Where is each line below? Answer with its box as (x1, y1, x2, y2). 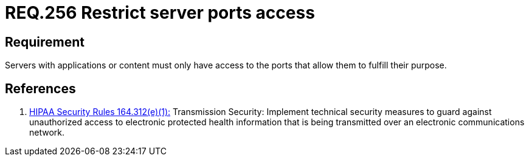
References (5, 80, 76, 96)
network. (29, 127, 65, 138)
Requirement (5, 34, 85, 50)
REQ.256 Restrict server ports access (5, 2, 315, 23)
